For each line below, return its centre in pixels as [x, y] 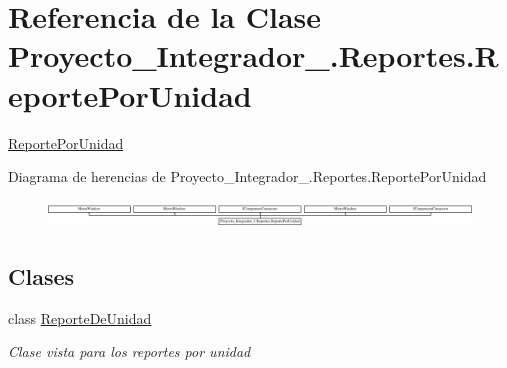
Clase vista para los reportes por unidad [129, 351]
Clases [41, 275]
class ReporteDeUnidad [80, 317]
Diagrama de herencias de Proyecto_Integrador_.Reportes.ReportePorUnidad [247, 176]
